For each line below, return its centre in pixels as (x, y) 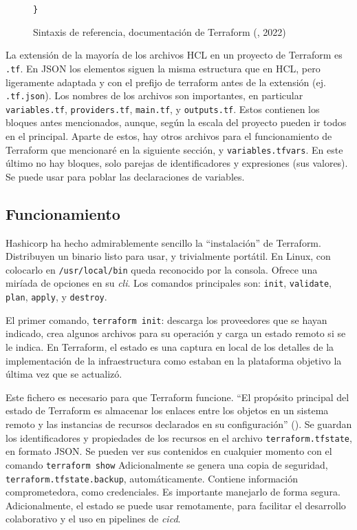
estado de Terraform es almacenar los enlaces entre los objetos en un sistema (167, 410)
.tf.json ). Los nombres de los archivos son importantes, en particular (154, 95)
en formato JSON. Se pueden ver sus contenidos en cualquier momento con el (169, 451)
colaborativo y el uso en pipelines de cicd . (93, 519)
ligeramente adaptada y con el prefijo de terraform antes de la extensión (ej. (166, 82)
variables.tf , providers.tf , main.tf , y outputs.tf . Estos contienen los (163, 109)
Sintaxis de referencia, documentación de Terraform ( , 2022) (160, 31)
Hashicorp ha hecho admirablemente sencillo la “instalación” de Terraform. (163, 242)
